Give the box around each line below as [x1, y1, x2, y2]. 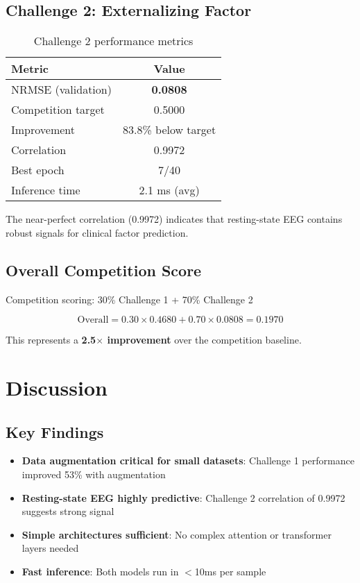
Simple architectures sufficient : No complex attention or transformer [22, 527, 332, 541]
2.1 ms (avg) [139, 182, 200, 198]
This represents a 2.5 [6, 332, 96, 347]
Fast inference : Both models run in [22, 564, 179, 578]
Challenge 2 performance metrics [33, 33, 194, 49]
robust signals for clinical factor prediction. [6, 225, 189, 239]
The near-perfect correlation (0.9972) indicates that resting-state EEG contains [6, 212, 343, 226]
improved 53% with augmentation [22, 466, 166, 481]
